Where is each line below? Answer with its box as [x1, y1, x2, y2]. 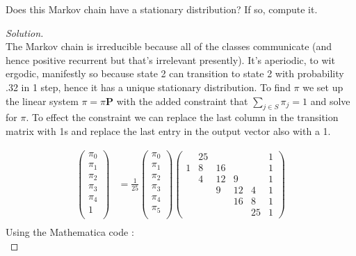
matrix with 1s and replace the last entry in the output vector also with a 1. [6, 123, 331, 138]
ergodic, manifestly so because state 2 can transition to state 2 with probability [6, 66, 344, 81]
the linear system [6, 93, 79, 108]
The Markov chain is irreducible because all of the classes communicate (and [6, 39, 332, 54]
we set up [302, 79, 343, 94]
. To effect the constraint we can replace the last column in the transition [26, 110, 339, 125]
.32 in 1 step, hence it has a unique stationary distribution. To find [6, 79, 291, 94]
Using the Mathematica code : [6, 225, 134, 239]
